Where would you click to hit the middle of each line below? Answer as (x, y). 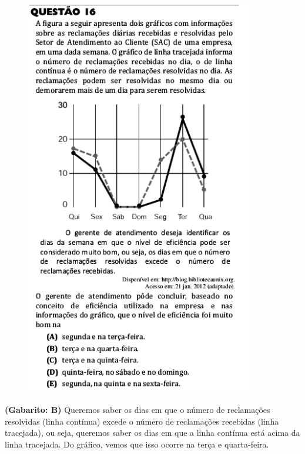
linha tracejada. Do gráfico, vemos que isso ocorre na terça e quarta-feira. (137, 444)
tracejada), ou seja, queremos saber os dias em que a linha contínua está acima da (152, 433)
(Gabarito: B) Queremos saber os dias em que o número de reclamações (138, 409)
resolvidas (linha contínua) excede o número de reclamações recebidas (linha (142, 421)
